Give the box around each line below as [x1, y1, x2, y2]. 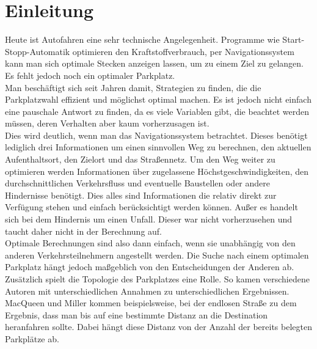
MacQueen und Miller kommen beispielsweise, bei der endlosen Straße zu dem [5, 296, 297, 309]
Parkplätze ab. [5, 332, 59, 345]
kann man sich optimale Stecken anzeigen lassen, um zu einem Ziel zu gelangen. [5, 57, 304, 70]
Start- [282, 33, 305, 46]
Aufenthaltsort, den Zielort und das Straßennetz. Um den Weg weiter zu [5, 153, 275, 166]
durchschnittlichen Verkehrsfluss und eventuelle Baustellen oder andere [5, 177, 271, 189]
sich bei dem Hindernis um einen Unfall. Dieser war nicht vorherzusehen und [5, 213, 293, 226]
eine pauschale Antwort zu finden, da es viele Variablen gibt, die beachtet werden [5, 105, 310, 117]
